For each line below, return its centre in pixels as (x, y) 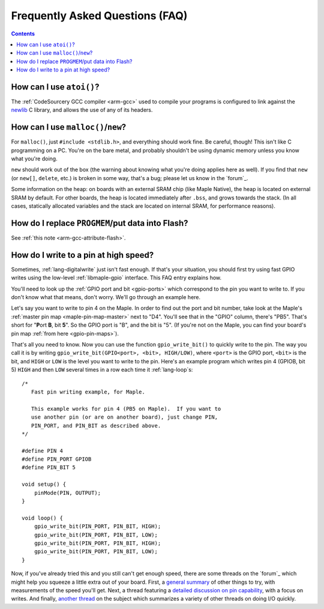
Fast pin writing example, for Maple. (88, 392)
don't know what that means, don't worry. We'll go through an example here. (106, 297)
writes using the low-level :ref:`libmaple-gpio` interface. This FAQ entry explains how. (116, 278)
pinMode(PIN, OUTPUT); (67, 493)
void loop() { (42, 518)
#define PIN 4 (42, 451)
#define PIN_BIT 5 (49, 468)
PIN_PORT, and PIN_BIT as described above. (96, 426)
